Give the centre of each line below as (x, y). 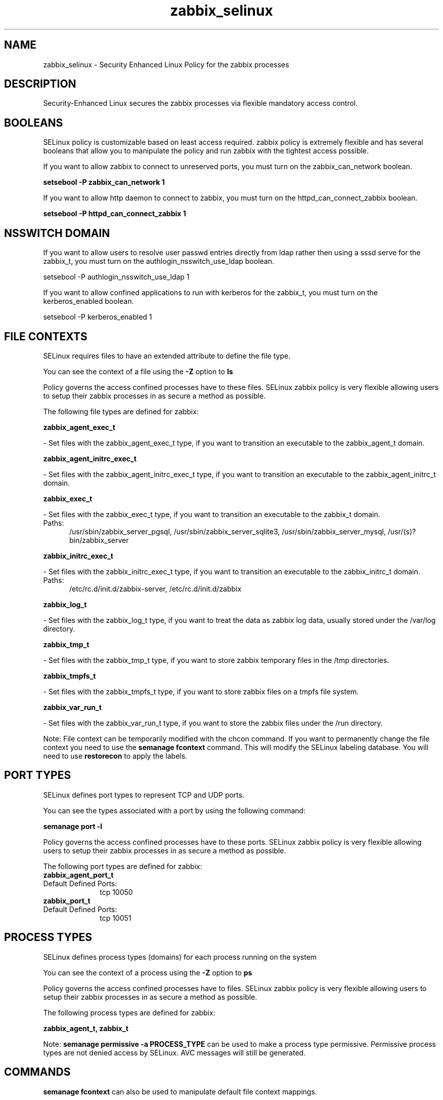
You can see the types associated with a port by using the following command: (174, 810)
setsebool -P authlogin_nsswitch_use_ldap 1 (116, 277)
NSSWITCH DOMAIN (57, 233)
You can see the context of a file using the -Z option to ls (138, 371)
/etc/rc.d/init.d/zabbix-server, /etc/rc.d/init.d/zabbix (156, 588)
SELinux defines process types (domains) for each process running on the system (180, 957)
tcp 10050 (116, 892)
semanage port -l (73, 826)
